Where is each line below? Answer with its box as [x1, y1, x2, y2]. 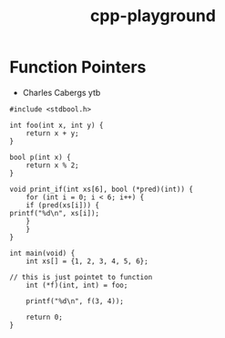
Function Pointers [9, 57, 147, 78]
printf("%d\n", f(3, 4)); [26, 296, 125, 306]
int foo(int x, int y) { [9, 121, 104, 130]
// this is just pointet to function [9, 272, 153, 281]
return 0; [26, 312, 64, 322]
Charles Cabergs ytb [22, 87, 101, 98]
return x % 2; [26, 161, 79, 170]
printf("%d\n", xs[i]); [9, 208, 100, 217]
